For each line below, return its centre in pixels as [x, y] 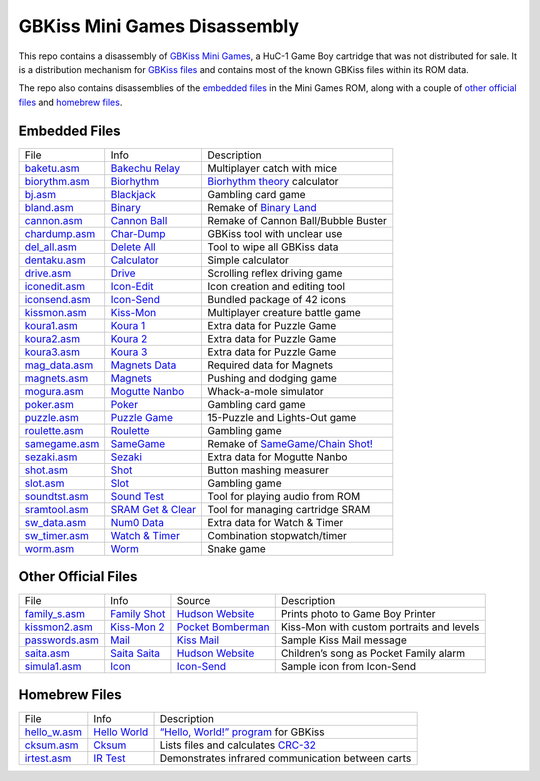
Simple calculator [248, 260]
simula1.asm [53, 667]
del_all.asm [50, 247]
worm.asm [49, 548]
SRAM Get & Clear [153, 509]
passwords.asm [62, 640]
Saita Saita [135, 653]
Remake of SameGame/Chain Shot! [290, 443]
